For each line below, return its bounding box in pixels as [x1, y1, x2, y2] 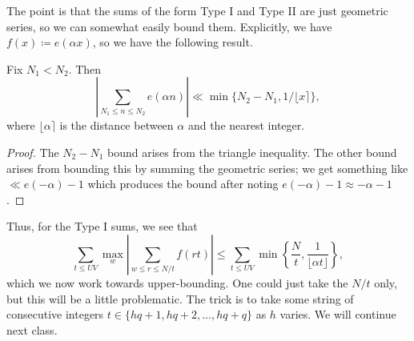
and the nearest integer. [187, 117, 305, 134]
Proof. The [6, 143, 59, 160]
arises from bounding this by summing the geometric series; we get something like [6, 159, 408, 176]
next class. [6, 321, 58, 338]
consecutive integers [6, 306, 104, 323]
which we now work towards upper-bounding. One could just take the [6, 274, 348, 291]
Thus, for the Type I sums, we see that [6, 218, 198, 235]
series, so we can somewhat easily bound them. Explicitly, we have [6, 18, 332, 34]
